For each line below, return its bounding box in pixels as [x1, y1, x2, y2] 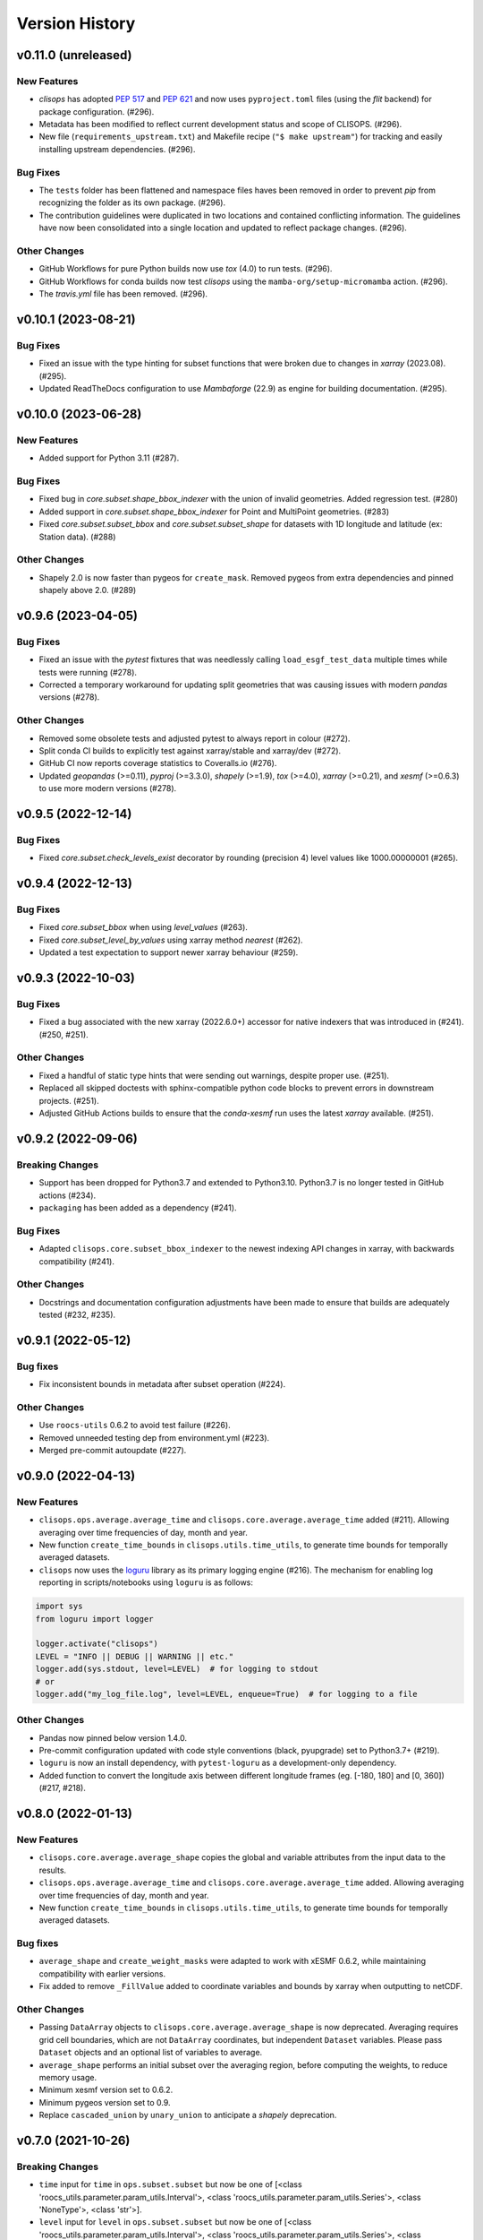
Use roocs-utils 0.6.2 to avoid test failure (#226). [38, 1420, 232, 1431]
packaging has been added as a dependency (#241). [38, 1202, 237, 1213]
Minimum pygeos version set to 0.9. [38, 2097, 171, 2107]
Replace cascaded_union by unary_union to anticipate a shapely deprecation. [38, 2110, 337, 2121]
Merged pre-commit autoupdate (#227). [38, 1445, 187, 1456]
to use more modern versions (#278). [38, 783, 177, 794]
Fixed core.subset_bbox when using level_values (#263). [38, 922, 248, 933]
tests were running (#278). [38, 667, 138, 677]
